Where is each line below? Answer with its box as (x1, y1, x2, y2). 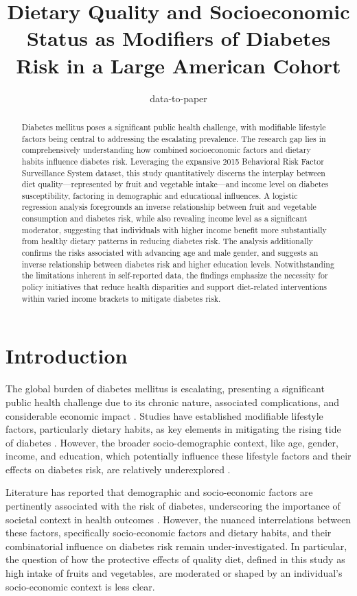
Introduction (5, 342, 128, 370)
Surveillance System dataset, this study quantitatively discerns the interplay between (21, 167, 325, 178)
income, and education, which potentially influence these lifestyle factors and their (5, 449, 352, 463)
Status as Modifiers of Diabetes (26, 24, 331, 52)
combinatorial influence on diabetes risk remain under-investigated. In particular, (5, 538, 347, 553)
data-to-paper (150, 91, 207, 105)
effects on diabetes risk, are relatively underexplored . (5, 462, 231, 476)
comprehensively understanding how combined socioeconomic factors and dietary (21, 144, 311, 156)
